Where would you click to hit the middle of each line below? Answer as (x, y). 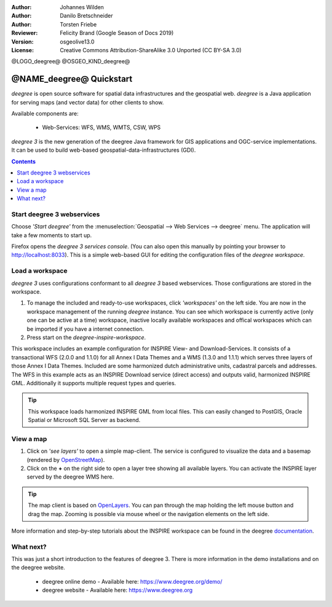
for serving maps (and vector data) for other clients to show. (88, 102)
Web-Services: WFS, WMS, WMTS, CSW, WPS (101, 127)
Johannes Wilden (82, 7)
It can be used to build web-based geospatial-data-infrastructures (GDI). (104, 150)
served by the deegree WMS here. (70, 477)
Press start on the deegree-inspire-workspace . (86, 337)
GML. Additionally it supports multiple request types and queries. (94, 383)
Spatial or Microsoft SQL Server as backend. (84, 420)
